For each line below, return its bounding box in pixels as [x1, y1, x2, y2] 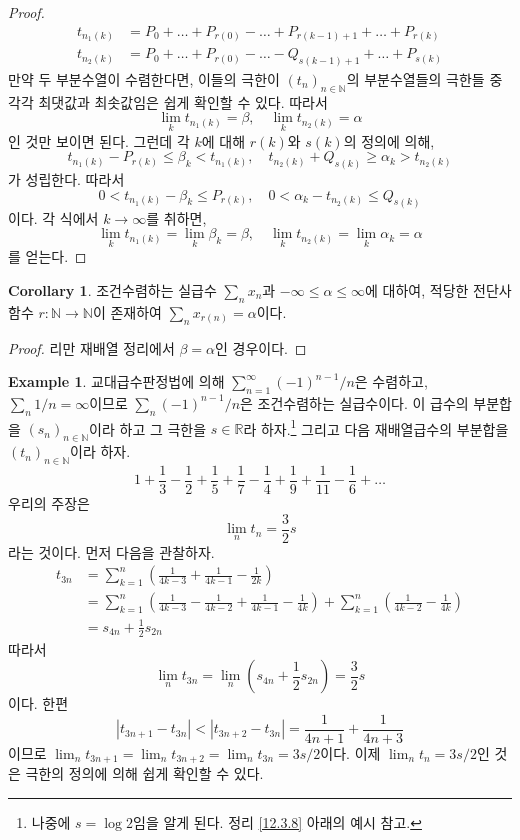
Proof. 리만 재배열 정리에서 [8, 337, 175, 358]
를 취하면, [146, 207, 207, 228]
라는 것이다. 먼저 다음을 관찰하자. [8, 541, 215, 562]
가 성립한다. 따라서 [8, 169, 125, 190]
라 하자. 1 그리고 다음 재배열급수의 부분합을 [243, 415, 509, 439]
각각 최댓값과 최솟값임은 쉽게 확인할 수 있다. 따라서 [8, 91, 328, 112]
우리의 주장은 [8, 493, 90, 514]
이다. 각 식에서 [8, 207, 99, 228]
